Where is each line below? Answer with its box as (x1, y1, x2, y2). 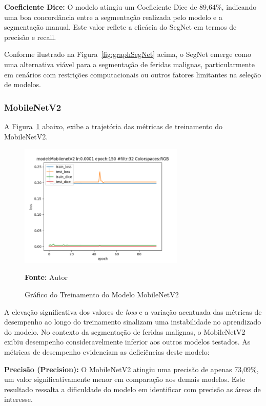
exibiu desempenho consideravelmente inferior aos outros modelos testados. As (4, 336, 251, 347)
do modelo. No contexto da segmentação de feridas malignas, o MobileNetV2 (4, 326, 245, 337)
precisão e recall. (4, 31, 56, 42)
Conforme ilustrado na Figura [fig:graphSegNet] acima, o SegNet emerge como (4, 49, 251, 59)
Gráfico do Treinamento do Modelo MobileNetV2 (25, 289, 179, 299)
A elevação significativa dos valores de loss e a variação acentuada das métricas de (4, 306, 262, 317)
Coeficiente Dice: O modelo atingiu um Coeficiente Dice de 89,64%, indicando (4, 2, 257, 12)
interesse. (4, 394, 33, 404)
